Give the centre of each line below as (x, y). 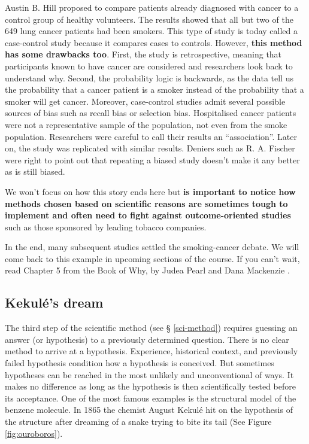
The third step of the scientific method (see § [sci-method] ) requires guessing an (151, 328)
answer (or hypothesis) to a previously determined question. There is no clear (147, 339)
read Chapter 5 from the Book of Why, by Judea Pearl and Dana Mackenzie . (147, 270)
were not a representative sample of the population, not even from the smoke (146, 124)
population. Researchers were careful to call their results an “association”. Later (151, 136)
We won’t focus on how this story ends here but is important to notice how (150, 191)
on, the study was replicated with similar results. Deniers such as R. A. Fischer (150, 148)
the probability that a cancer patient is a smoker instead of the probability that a (154, 89)
